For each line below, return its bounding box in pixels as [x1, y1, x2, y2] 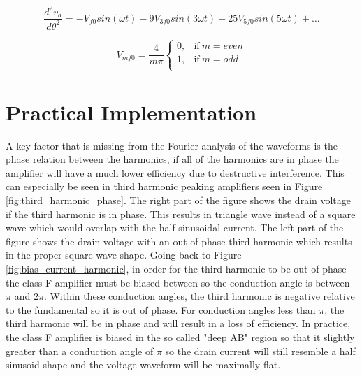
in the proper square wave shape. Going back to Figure [6, 247, 242, 262]
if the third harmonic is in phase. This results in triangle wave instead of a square [6, 206, 356, 221]
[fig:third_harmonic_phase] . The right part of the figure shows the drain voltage [6, 193, 352, 207]
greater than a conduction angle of [6, 343, 154, 358]
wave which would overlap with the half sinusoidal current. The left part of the [6, 220, 344, 235]
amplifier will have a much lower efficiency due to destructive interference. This [6, 165, 345, 180]
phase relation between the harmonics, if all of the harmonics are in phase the [6, 152, 339, 166]
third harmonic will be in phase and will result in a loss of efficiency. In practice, [6, 316, 351, 331]
